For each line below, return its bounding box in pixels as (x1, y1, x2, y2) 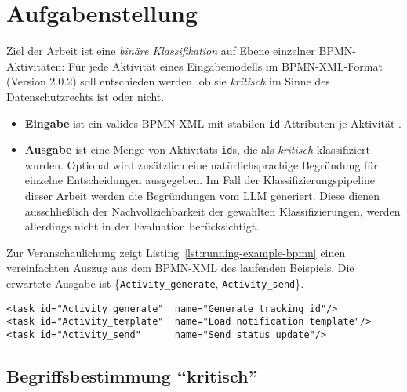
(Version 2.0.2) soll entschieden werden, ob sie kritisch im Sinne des (6, 73, 330, 89)
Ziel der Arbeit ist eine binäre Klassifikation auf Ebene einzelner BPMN (6, 42, 353, 59)
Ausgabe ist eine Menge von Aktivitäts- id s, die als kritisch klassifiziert (24, 141, 371, 158)
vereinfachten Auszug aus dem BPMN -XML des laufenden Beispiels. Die (6, 260, 354, 276)
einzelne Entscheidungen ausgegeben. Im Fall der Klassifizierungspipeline (24, 172, 375, 188)
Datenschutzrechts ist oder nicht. (6, 88, 165, 104)
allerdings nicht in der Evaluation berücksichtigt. (24, 218, 260, 234)
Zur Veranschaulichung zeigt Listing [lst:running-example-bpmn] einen (6, 244, 346, 260)
